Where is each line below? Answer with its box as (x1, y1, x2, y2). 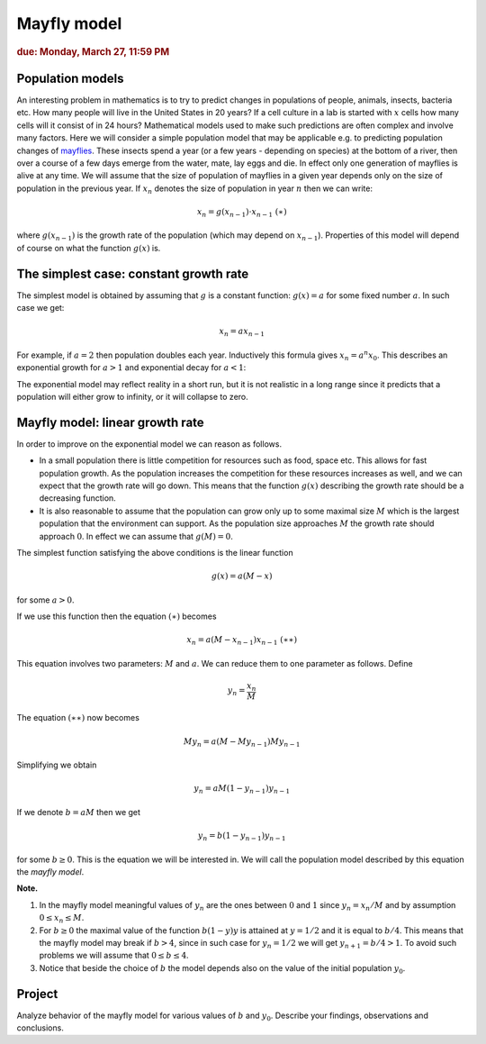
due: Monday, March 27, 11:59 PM (16, 45, 170, 58)
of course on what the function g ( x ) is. (16, 242, 161, 253)
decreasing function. (39, 493, 116, 504)
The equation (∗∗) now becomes (16, 713, 139, 723)
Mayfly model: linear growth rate (16, 414, 204, 430)
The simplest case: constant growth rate (16, 266, 249, 281)
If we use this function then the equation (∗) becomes (16, 611, 217, 622)
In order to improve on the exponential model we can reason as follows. (16, 438, 283, 449)
